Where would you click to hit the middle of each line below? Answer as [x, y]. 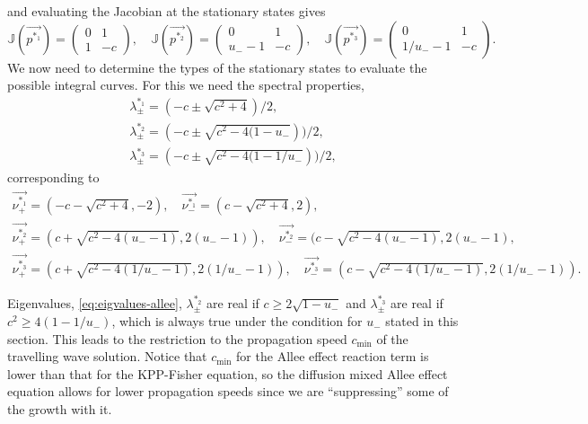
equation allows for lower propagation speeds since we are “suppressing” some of [228, 391]
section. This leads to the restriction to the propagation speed [177, 338]
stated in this [422, 321]
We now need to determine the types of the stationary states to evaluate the [217, 67]
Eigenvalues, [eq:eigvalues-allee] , [95, 303]
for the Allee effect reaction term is [333, 356]
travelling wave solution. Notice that [107, 356]
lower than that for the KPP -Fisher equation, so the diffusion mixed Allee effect [228, 373]
